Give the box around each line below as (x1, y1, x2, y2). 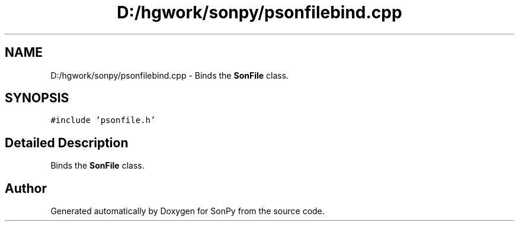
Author (5, 180, 47, 196)
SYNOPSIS (5, 91, 69, 106)
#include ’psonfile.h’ (50, 115, 156, 125)
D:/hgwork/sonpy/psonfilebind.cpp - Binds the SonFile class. (50, 70, 289, 80)
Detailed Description (5, 135, 129, 150)
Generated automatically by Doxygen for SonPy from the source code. (50, 206, 325, 217)
